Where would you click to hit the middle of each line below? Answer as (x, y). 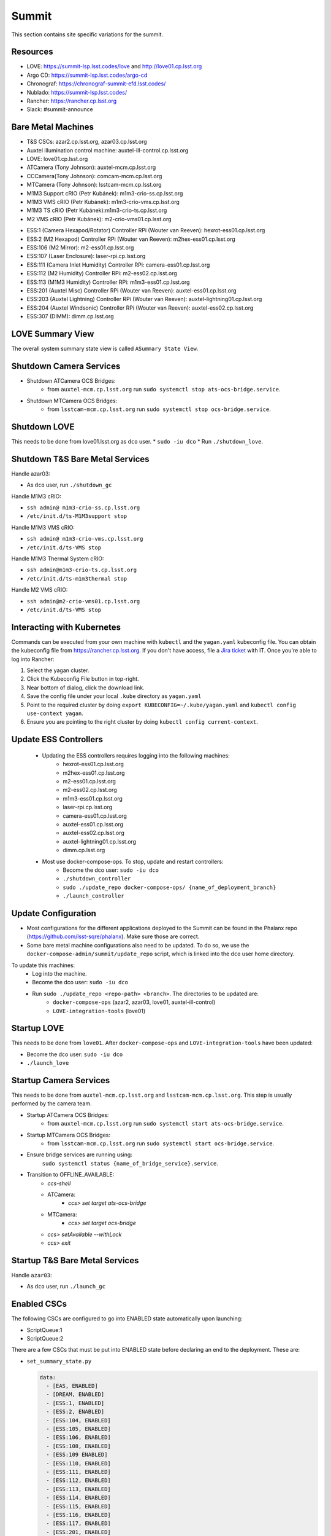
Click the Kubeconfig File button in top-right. (83, 679)
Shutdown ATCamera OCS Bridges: (71, 380)
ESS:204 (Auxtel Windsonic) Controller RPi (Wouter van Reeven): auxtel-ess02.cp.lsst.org (140, 308)
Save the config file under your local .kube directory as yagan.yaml (114, 696)
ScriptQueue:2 (45, 1338)
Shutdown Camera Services (66, 366)
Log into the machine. (59, 973)
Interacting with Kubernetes (66, 627)
